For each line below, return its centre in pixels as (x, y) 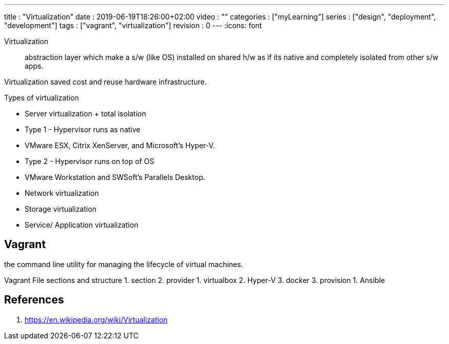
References (34, 300)
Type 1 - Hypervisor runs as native (83, 129)
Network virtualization (62, 193)
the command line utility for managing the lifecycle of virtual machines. (124, 264)
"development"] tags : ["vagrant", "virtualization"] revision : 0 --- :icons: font (133, 25)
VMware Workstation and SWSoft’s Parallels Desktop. (115, 177)
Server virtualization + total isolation (85, 114)
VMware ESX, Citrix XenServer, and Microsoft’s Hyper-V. (120, 145)
